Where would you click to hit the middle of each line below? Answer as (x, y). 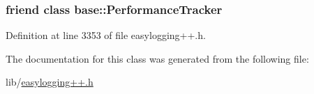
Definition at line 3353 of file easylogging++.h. (106, 35)
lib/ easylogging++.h (50, 82)
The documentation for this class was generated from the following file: (157, 58)
